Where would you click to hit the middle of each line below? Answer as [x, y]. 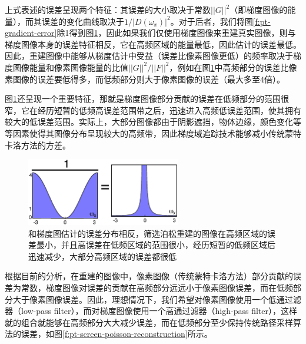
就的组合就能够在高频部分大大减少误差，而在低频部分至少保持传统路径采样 [149, 322]
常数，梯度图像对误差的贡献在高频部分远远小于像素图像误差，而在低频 [157, 287]
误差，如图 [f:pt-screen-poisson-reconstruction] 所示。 [117, 334]
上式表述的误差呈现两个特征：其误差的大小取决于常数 [108, 9]
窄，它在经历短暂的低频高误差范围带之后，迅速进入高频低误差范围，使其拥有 [153, 110]
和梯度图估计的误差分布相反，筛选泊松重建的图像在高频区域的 [148, 233]
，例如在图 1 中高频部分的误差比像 [233, 67]
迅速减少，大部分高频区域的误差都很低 [102, 256]
